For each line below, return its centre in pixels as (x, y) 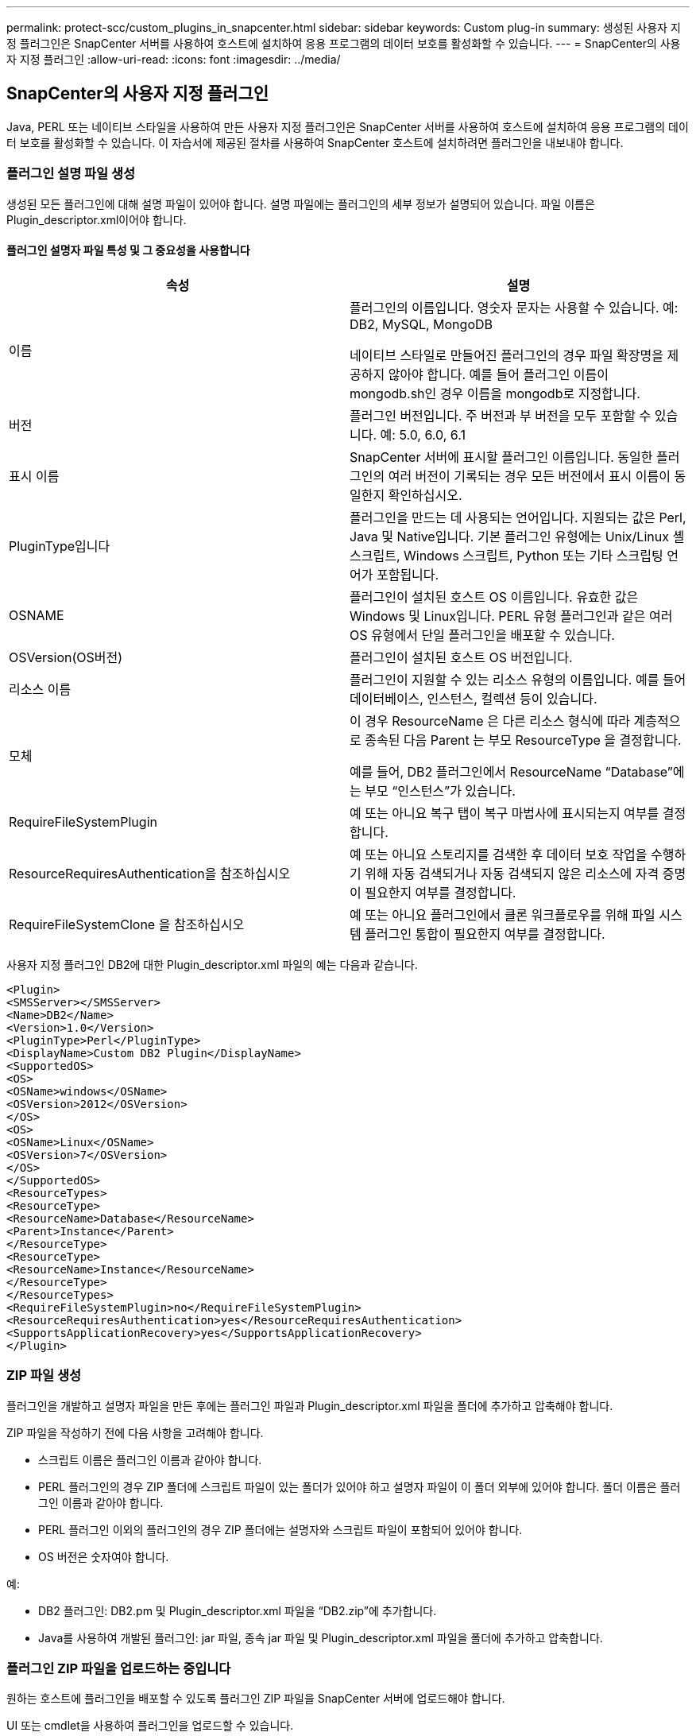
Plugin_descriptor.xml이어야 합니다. (97, 219)
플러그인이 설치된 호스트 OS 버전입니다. (461, 657)
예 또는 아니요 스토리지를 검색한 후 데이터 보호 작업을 (499, 854)
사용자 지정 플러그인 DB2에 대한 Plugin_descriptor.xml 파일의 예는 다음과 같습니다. (212, 964)
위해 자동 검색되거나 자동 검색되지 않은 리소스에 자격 (512, 873)
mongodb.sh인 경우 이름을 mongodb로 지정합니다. (495, 393)
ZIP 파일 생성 (44, 1376)
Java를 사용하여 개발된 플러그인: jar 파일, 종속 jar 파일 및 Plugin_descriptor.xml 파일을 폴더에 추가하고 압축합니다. (321, 1637)
